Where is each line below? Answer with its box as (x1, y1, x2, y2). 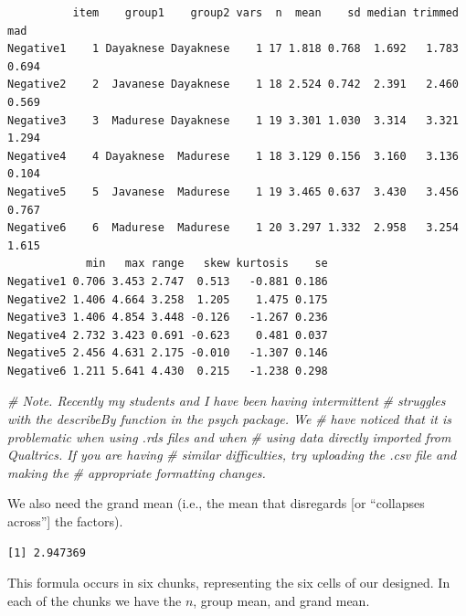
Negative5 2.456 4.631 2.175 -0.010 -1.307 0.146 (7, 346, 328, 360)
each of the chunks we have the (7, 590, 182, 610)
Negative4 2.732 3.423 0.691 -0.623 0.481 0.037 (7, 328, 328, 342)
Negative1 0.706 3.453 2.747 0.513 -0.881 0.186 (7, 274, 328, 288)
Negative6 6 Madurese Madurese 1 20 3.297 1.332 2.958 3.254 (7, 221, 459, 235)
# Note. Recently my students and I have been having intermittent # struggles (7, 391, 446, 410)
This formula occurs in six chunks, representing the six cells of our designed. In (7, 573, 450, 592)
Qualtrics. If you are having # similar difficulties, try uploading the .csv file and (7, 445, 457, 464)
